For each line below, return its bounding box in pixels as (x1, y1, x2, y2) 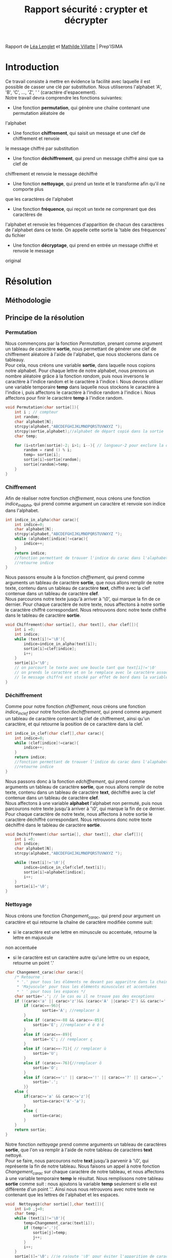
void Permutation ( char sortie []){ (5, 405, 79, 410)
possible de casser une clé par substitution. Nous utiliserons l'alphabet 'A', (5, 84, 162, 90)
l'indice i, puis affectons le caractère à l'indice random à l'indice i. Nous (5, 389, 156, 396)
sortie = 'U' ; (32, 1051, 58, 1056)
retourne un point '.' (12, 960, 54, 966)
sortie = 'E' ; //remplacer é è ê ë (32, 1022, 104, 1027)
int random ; (14, 415, 40, 420)
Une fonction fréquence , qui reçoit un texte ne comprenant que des (12, 206, 156, 212)
